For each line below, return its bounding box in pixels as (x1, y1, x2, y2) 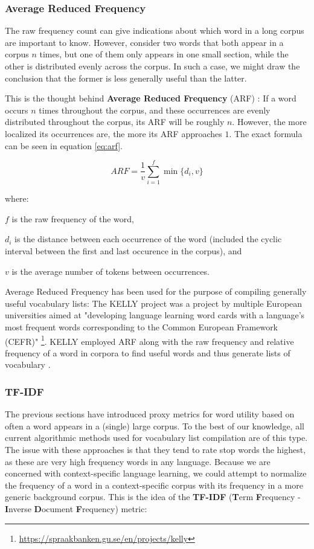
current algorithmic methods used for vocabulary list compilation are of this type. (5, 431, 308, 444)
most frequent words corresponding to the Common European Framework (5, 321, 278, 333)
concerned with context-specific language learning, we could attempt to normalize (5, 467, 307, 480)
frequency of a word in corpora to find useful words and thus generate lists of (5, 346, 290, 359)
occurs (5, 103, 28, 116)
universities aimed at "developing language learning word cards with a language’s (5, 309, 305, 321)
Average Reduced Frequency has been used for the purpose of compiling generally (5, 285, 307, 298)
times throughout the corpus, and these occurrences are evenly (39, 103, 271, 116)
